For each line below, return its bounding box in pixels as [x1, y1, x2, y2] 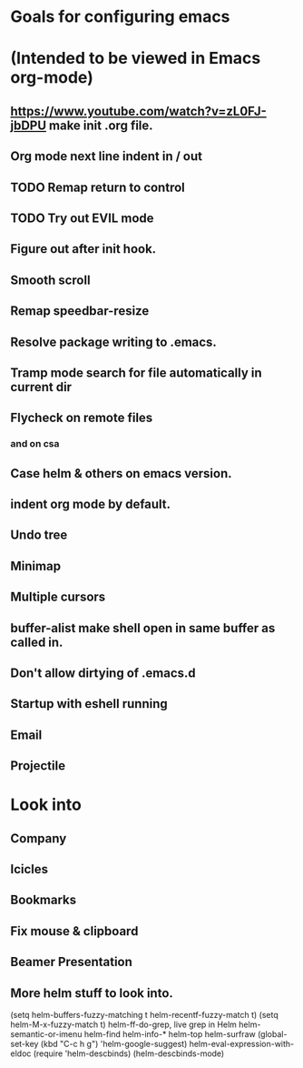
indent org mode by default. [10, 496, 171, 511]
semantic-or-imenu [10, 1029, 83, 1040]
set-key [10, 1039, 39, 1050]
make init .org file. [49, 117, 153, 133]
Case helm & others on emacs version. [10, 466, 232, 481]
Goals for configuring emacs [10, 6, 230, 27]
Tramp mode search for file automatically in [10, 365, 262, 380]
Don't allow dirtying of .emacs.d [10, 665, 196, 680]
